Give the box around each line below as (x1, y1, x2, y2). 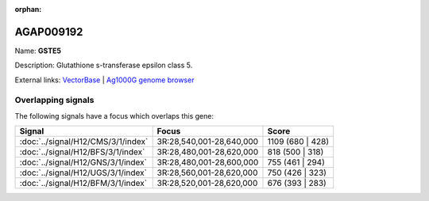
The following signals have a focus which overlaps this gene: (14, 111, 214, 120)
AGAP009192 (14, 25, 83, 39)
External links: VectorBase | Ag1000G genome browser (14, 75, 195, 85)
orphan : (14, 5, 42, 13)
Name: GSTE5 (14, 46, 61, 55)
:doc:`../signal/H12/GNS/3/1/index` (19, 157, 147, 168)
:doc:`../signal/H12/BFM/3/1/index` (19, 178, 147, 189)
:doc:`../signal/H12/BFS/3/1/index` (19, 146, 145, 157)
